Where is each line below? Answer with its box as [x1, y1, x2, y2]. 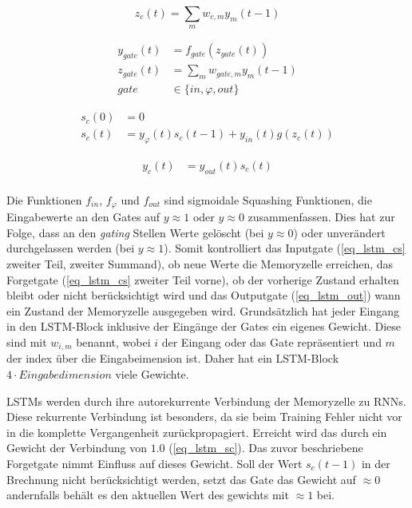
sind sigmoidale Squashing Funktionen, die [164, 191, 372, 208]
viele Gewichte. [115, 366, 189, 383]
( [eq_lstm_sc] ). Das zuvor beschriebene [168, 439, 363, 456]
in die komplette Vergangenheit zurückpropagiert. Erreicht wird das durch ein [6, 423, 387, 440]
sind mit [6, 334, 47, 350]
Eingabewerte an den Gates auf [6, 208, 160, 225]
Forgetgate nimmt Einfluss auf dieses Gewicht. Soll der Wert [6, 455, 303, 472]
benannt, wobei [76, 334, 151, 350]
